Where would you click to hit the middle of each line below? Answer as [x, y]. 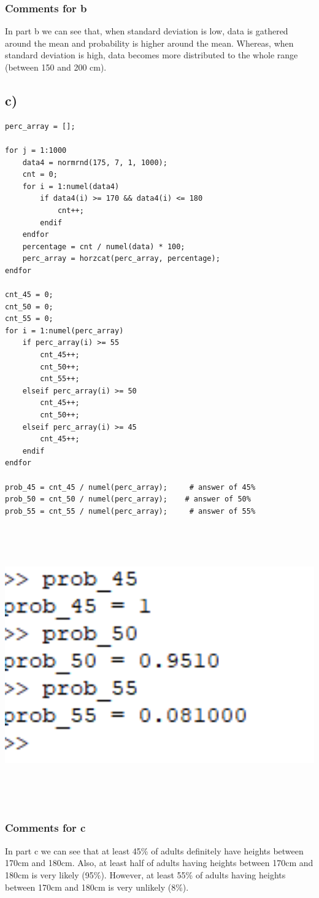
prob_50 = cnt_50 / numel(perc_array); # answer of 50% [128, 499]
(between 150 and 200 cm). [56, 67]
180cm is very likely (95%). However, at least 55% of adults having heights [145, 874]
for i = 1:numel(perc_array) [64, 331]
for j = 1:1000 [36, 150]
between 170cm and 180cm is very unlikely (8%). [97, 887]
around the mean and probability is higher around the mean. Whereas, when [149, 43]
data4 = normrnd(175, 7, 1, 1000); [95, 162]
